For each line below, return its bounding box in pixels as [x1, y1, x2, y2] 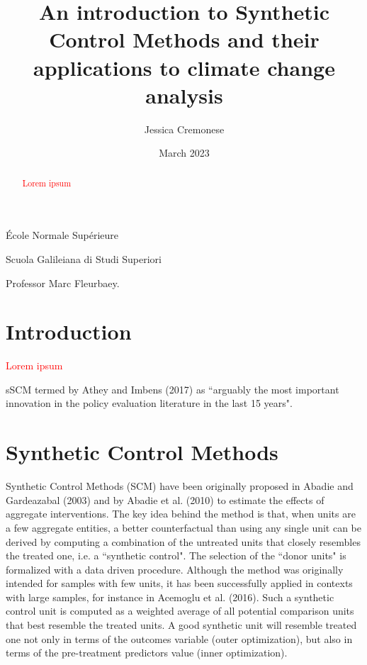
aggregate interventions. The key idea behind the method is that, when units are [6, 506, 356, 521]
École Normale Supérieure [6, 228, 118, 242]
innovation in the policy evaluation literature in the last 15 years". [6, 396, 293, 410]
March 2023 [159, 145, 210, 160]
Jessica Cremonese [144, 121, 225, 136]
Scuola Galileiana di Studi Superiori [6, 251, 162, 266]
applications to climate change [33, 52, 335, 82]
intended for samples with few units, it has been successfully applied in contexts [6, 576, 353, 591]
